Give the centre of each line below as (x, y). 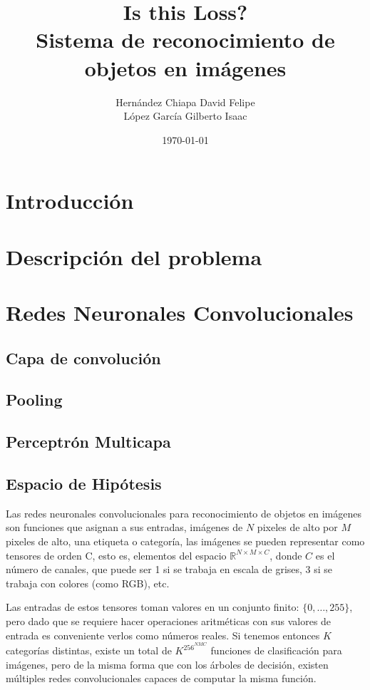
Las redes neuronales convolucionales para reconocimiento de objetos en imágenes (184, 513)
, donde (286, 555)
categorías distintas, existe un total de (89, 650)
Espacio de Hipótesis (84, 483)
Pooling (34, 400)
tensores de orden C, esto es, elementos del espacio (116, 555)
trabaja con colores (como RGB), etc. (88, 583)
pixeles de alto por (297, 527)
